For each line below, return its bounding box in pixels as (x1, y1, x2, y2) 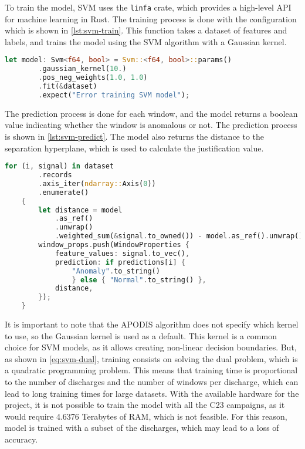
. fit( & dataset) (38, 82, 97, 91)
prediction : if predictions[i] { (55, 258, 185, 266)
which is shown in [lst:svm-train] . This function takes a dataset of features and (5, 24, 287, 36)
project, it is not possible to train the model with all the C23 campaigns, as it (5, 399, 285, 411)
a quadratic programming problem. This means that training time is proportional (5, 364, 298, 376)
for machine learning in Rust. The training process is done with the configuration (5, 12, 297, 25)
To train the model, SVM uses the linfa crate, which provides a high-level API (5, 1, 292, 13)
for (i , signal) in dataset (5, 162, 114, 171)
